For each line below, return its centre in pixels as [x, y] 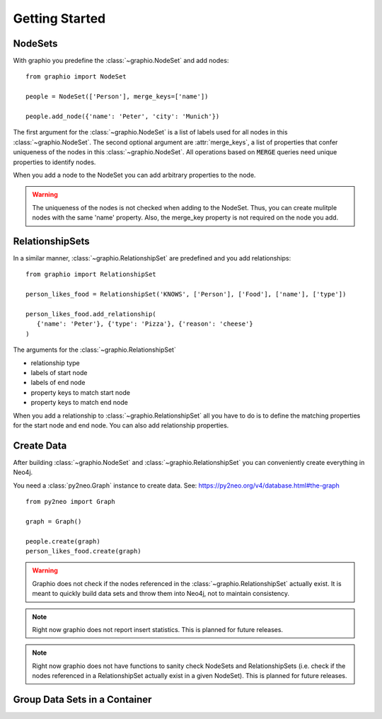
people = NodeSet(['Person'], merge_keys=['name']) [117, 97]
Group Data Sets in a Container [82, 700]
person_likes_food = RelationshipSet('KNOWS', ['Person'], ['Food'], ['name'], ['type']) [186, 294]
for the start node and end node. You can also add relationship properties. [121, 425]
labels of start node [59, 372]
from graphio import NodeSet [76, 77]
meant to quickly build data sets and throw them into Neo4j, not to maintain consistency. [161, 594]
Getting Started [59, 18]
